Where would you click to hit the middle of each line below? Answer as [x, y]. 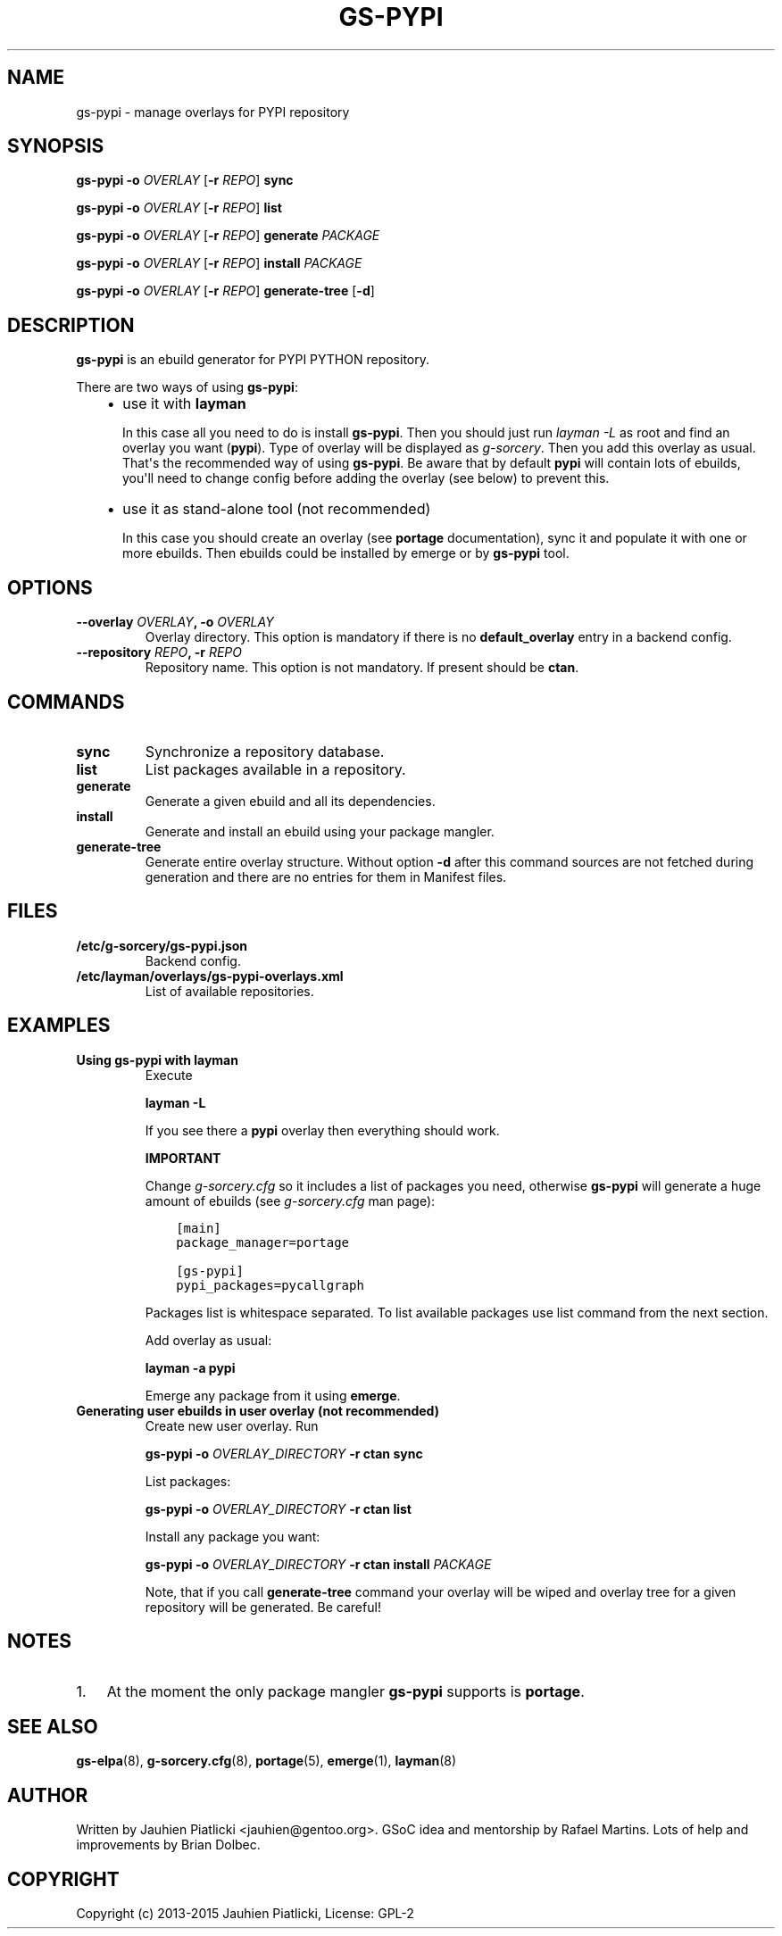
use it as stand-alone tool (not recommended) [277, 509]
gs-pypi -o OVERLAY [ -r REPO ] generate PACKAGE [228, 236]
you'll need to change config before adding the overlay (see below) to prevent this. [366, 478]
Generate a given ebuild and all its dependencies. [290, 801]
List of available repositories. [229, 991]
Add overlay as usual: [208, 1340]
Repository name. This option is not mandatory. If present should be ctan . [362, 668]
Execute [169, 1075]
